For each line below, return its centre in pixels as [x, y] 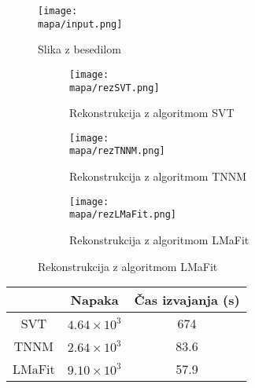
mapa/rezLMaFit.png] [123, 215]
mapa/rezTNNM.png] [117, 151]
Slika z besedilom [79, 49]
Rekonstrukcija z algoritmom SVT [152, 113]
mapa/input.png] [80, 24]
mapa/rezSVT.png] [115, 88]
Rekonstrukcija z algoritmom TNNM [158, 176]
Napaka [94, 300]
